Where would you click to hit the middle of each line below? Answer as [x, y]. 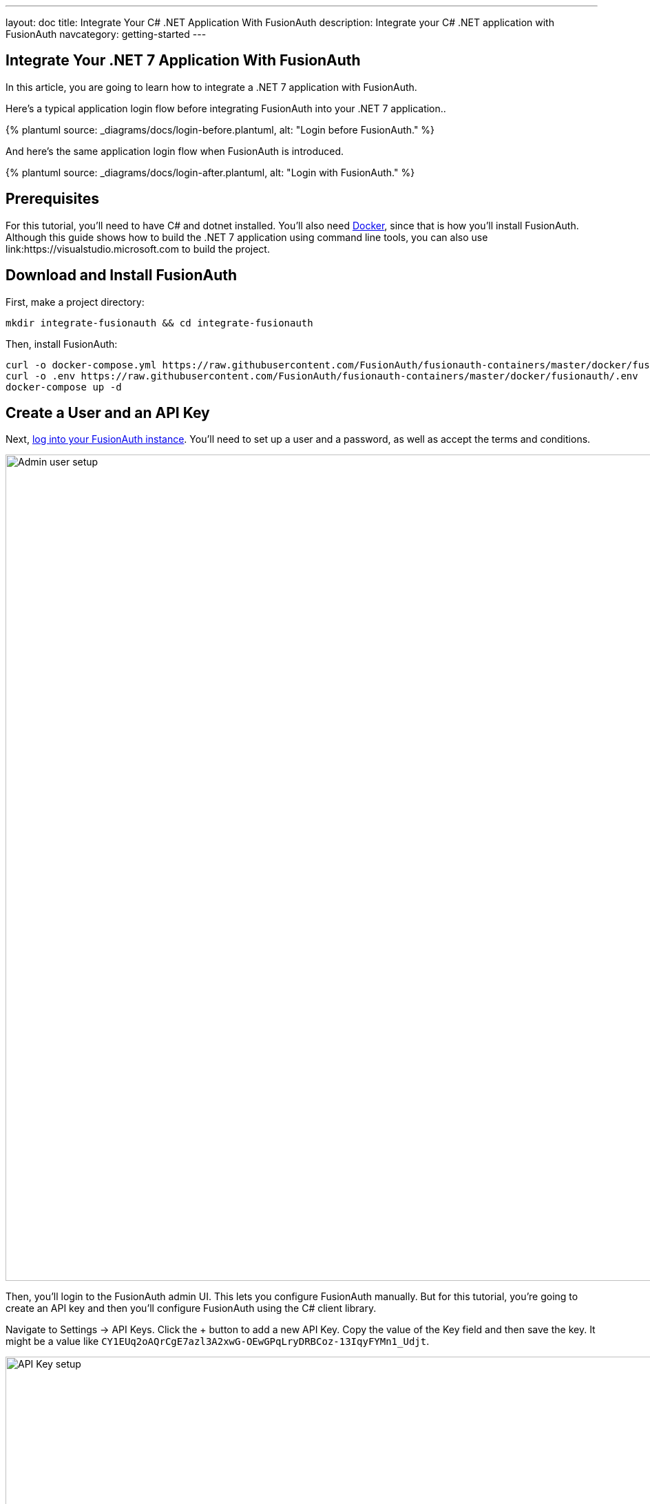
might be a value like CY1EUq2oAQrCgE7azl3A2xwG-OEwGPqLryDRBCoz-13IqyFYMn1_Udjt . [218, 1341]
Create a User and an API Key [108, 412]
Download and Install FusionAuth [122, 275]
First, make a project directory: [75, 302]
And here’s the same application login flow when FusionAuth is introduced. [175, 151]
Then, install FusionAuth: [62, 344]
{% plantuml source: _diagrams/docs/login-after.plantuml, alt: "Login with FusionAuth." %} [210, 172]
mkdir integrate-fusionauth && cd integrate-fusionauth [159, 323]
